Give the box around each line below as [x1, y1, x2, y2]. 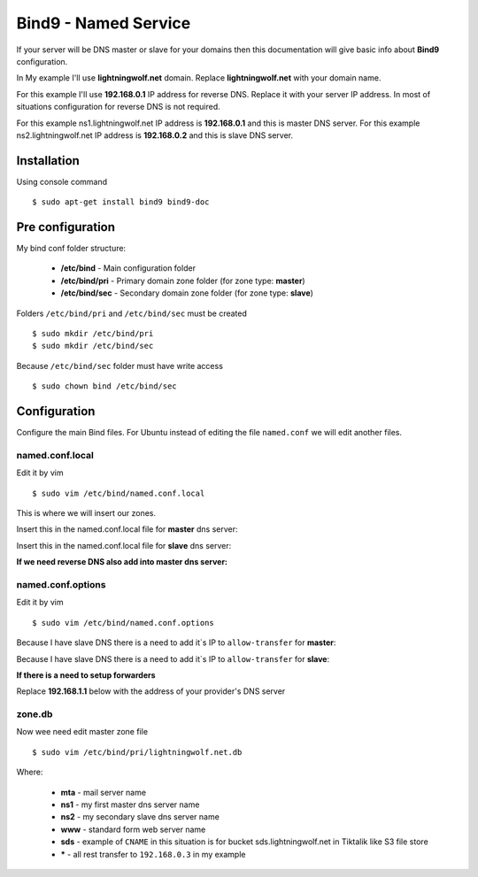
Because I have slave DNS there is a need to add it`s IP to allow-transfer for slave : [16, 653, 330, 664]
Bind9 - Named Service [16, 13, 191, 33]
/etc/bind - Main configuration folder [60, 263, 197, 273]
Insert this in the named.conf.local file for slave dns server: [16, 540, 232, 550]
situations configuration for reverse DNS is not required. [16, 102, 220, 112]
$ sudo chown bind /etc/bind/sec [32, 381, 177, 391]
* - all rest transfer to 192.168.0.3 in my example [60, 849, 246, 859]
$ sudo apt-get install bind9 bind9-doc [32, 197, 210, 207]
